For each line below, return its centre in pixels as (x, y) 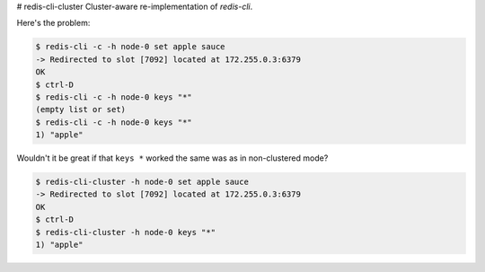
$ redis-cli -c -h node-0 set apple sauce (130, 47)
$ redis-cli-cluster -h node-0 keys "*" (125, 232)
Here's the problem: (53, 23)
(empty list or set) (80, 110)
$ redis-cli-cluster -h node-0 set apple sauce (142, 182)
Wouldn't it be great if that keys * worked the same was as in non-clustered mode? (172, 158)
